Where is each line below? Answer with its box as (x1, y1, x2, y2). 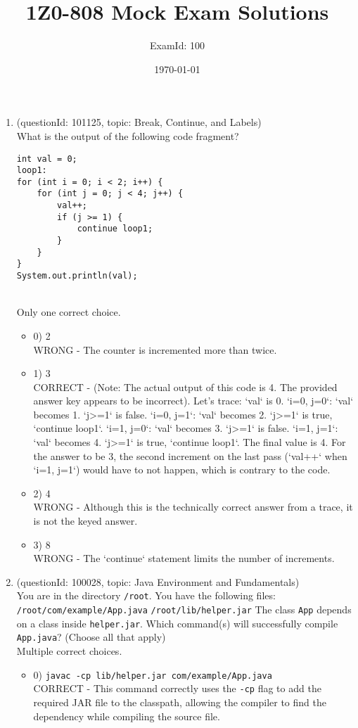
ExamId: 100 (150, 38, 205, 53)
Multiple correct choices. (16, 644, 122, 658)
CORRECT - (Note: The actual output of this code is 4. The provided (33, 379, 338, 394)
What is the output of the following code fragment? (16, 128, 239, 143)
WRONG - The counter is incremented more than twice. (33, 342, 277, 357)
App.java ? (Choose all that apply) (16, 630, 166, 644)
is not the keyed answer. (33, 513, 138, 528)
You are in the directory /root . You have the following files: (16, 588, 276, 603)
